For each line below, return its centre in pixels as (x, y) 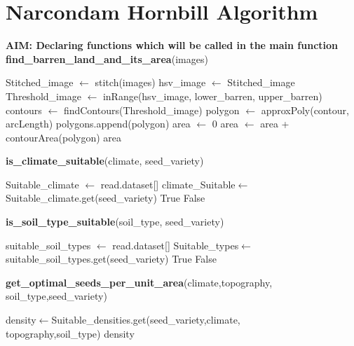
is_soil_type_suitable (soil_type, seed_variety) (115, 222)
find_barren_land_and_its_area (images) (107, 58)
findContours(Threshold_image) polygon (151, 110)
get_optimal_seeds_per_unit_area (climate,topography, (139, 282)
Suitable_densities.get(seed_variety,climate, (146, 320)
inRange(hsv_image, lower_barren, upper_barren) (212, 96)
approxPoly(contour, (305, 110)
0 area (225, 124)
